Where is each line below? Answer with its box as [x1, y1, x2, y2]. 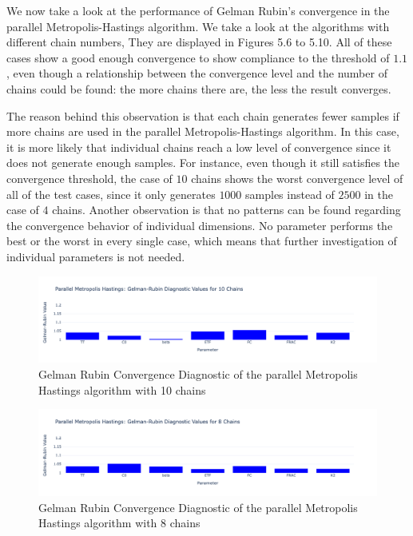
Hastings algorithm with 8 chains [38, 514, 201, 531]
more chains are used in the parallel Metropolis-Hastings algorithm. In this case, [6, 123, 399, 140]
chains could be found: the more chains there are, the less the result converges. [6, 80, 391, 97]
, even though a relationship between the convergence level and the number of [6, 65, 387, 81]
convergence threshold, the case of [6, 169, 173, 186]
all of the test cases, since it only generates [6, 185, 216, 202]
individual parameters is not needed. [6, 248, 185, 264]
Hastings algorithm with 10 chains [38, 381, 206, 398]
